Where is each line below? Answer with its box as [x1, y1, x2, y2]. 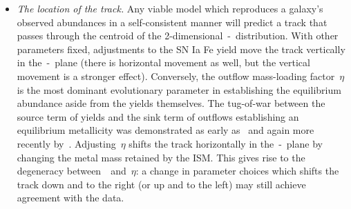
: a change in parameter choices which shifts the [135, 163, 339, 178]
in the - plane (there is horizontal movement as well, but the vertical [17, 55, 310, 70]
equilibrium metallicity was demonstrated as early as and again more [17, 123, 314, 137]
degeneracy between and [17, 163, 126, 178]
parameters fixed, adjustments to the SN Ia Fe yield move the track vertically [17, 41, 345, 56]
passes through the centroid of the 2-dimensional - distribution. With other [17, 28, 339, 43]
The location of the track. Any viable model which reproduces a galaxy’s [17, 1, 323, 15]
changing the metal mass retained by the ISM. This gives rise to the [17, 150, 305, 164]
